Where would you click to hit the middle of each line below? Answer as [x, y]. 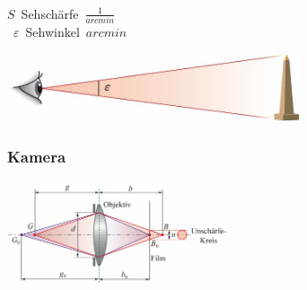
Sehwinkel [53, 31]
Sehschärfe [50, 13]
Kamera [37, 156]
